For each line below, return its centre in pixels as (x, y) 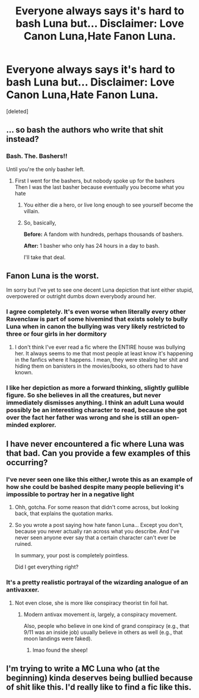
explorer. (43, 425)
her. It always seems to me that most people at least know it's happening (104, 353)
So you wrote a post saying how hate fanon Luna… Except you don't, (99, 525)
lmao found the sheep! (60, 650)
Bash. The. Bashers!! (37, 156)
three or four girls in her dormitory (56, 334)
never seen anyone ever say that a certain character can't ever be (95, 538)
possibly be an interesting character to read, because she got (97, 410)
